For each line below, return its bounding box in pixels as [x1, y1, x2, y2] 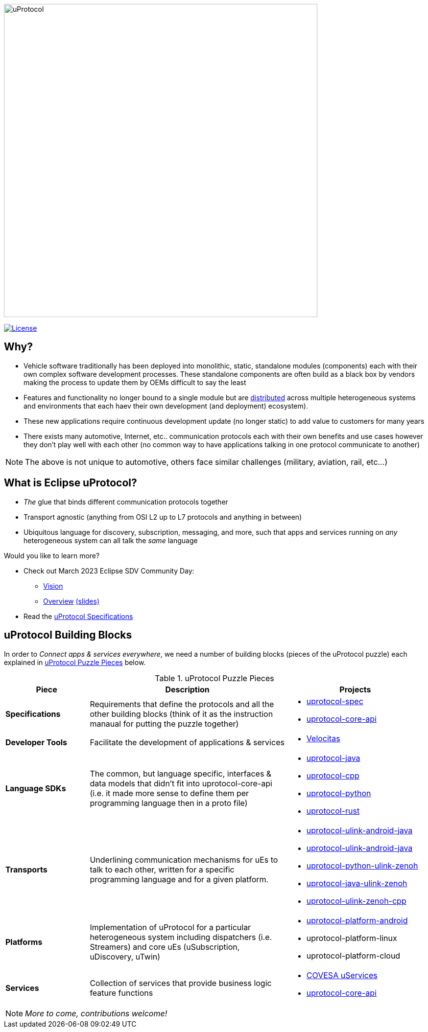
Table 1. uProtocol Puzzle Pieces [155, 673, 274, 683]
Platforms [5, 937, 43, 947]
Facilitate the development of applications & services [90, 737, 285, 747]
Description [165, 684, 210, 694]
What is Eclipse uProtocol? [4, 477, 137, 489]
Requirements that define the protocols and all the [90, 699, 274, 709]
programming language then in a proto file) [90, 798, 248, 808]
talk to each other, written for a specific [90, 864, 235, 874]
